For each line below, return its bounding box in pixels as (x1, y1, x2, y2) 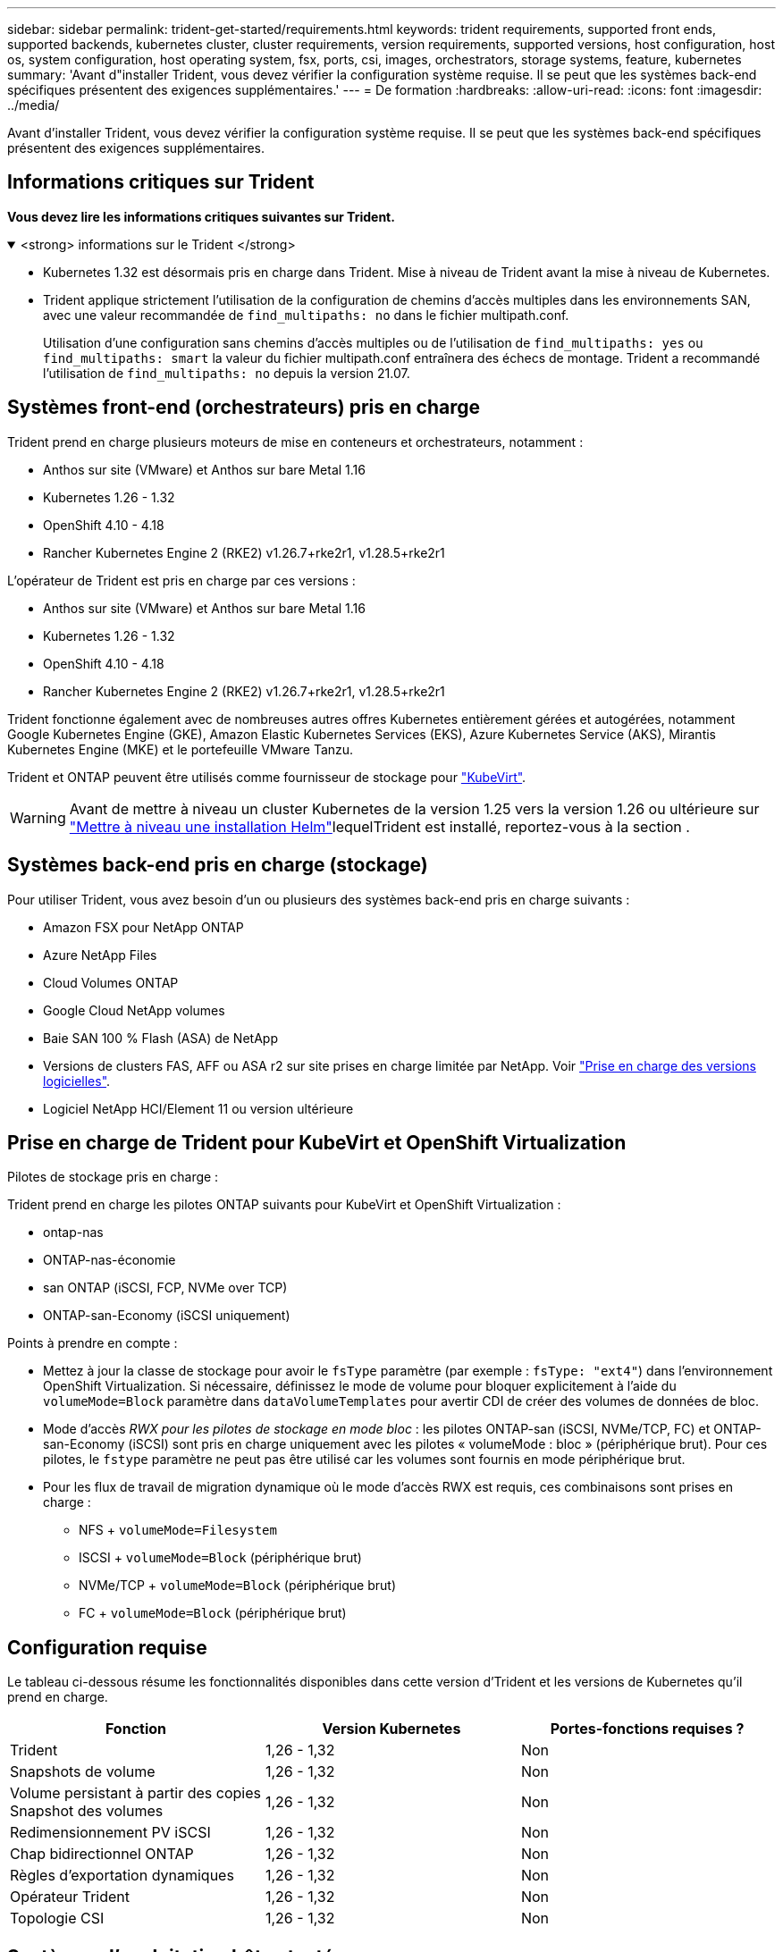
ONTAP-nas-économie (43, 1252, 176, 1268)
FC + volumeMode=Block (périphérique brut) (79, 1605, 347, 1621)
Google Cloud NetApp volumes (43, 1002, 225, 1018)
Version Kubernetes (322, 1720, 461, 1738)
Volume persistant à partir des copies (10, 1784, 261, 1803)
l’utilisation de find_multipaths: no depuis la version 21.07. (43, 365, 410, 381)
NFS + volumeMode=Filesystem (79, 1522, 277, 1538)
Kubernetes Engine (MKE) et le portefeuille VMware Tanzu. (7, 741, 354, 757)
